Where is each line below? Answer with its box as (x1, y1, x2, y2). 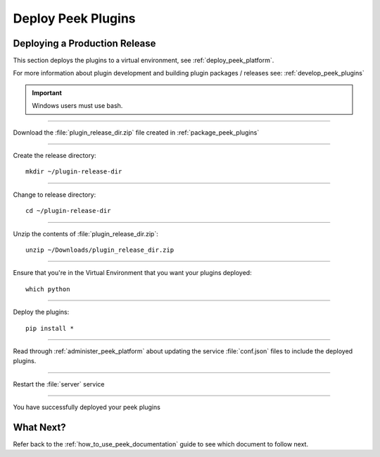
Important (32, 88, 63, 97)
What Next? (13, 421, 66, 433)
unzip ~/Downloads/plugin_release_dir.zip (25, 245, 175, 254)
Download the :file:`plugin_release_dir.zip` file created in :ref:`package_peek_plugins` (13, 128, 260, 137)
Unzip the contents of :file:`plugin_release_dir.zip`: (13, 229, 158, 238)
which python (25, 285, 70, 293)
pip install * (25, 324, 74, 332)
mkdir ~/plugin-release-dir (25, 168, 122, 176)
